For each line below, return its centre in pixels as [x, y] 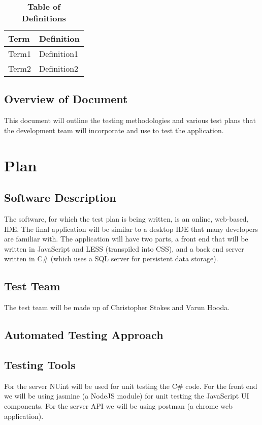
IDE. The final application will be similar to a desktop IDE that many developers [131, 229]
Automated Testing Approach [84, 335]
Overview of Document [66, 99]
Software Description [60, 198]
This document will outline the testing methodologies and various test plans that [130, 120]
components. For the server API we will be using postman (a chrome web [118, 405]
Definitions [44, 18]
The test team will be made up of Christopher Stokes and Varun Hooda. [117, 307]
